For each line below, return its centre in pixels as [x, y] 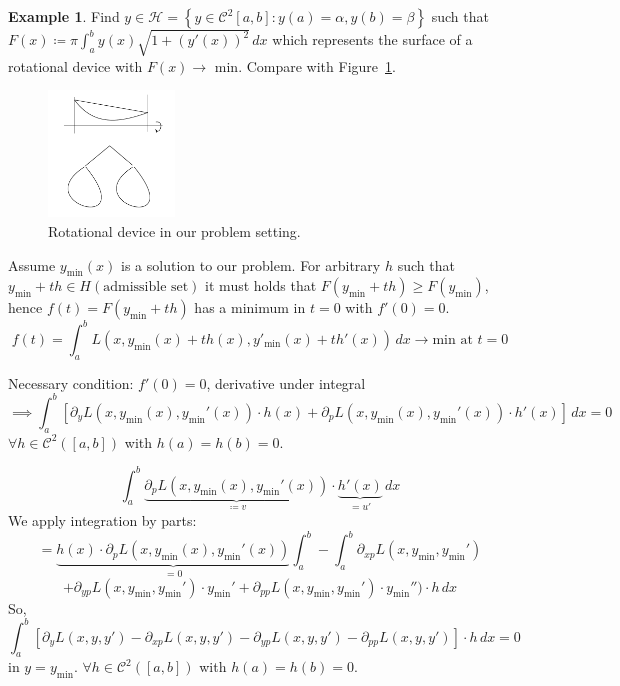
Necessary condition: [71, 382]
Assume [32, 264]
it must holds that [261, 285]
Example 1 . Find [64, 16]
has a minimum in [250, 307]
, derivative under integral [286, 382]
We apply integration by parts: [102, 520]
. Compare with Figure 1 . [317, 65]
